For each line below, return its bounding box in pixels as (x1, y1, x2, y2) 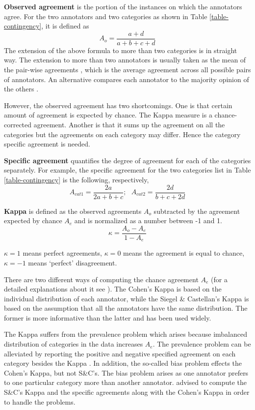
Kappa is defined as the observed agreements (4, 205, 142, 216)
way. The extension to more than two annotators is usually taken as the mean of (4, 55, 246, 65)
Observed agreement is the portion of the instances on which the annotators (4, 1, 242, 11)
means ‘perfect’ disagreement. (28, 257, 117, 267)
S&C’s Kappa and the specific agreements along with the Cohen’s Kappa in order (4, 387, 250, 397)
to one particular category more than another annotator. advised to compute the (4, 377, 247, 387)
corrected (4, 119, 32, 129)
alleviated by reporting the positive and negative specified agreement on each (4, 348, 236, 358)
